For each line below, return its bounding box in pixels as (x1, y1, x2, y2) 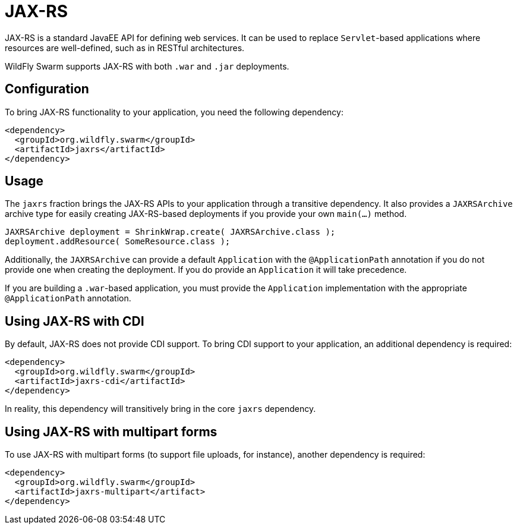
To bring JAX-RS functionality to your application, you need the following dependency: (5, 106, 343, 117)
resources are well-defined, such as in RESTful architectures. (5, 42, 245, 53)
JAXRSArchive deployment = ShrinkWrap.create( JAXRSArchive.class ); (5, 227, 336, 237)
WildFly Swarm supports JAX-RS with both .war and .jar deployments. (5, 61, 289, 71)
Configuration (5, 81, 89, 97)
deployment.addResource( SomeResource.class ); (5, 237, 231, 247)
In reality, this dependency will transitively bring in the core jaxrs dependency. (5, 404, 316, 414)
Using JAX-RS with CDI (5, 313, 144, 329)
